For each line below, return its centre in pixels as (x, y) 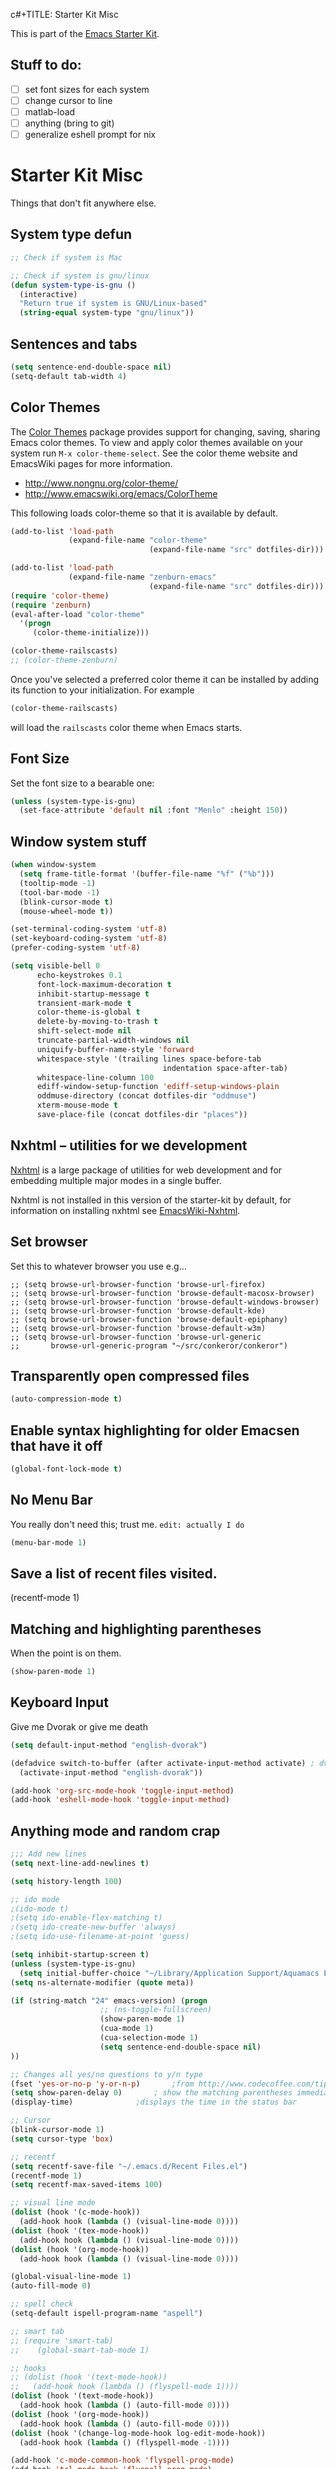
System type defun (71, 234)
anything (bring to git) (69, 123)
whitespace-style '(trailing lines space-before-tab (149, 1059)
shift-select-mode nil (84, 1031)
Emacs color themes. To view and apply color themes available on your (157, 442)
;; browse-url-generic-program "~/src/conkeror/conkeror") (149, 1345)
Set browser (49, 1242)
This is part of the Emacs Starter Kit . (85, 33)
